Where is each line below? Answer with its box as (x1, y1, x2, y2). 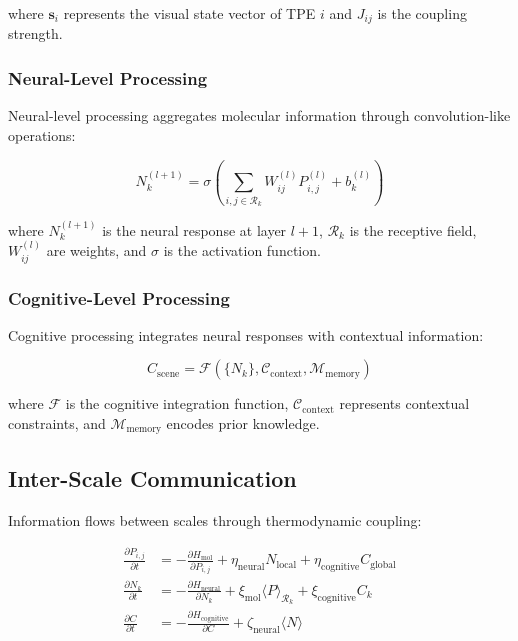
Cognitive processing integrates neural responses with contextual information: (8, 324, 484, 345)
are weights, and (46, 240, 147, 261)
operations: (8, 124, 76, 145)
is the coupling (377, 3, 467, 23)
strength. (8, 23, 63, 44)
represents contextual (339, 393, 470, 414)
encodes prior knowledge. (166, 413, 320, 434)
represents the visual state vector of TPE (63, 3, 316, 23)
